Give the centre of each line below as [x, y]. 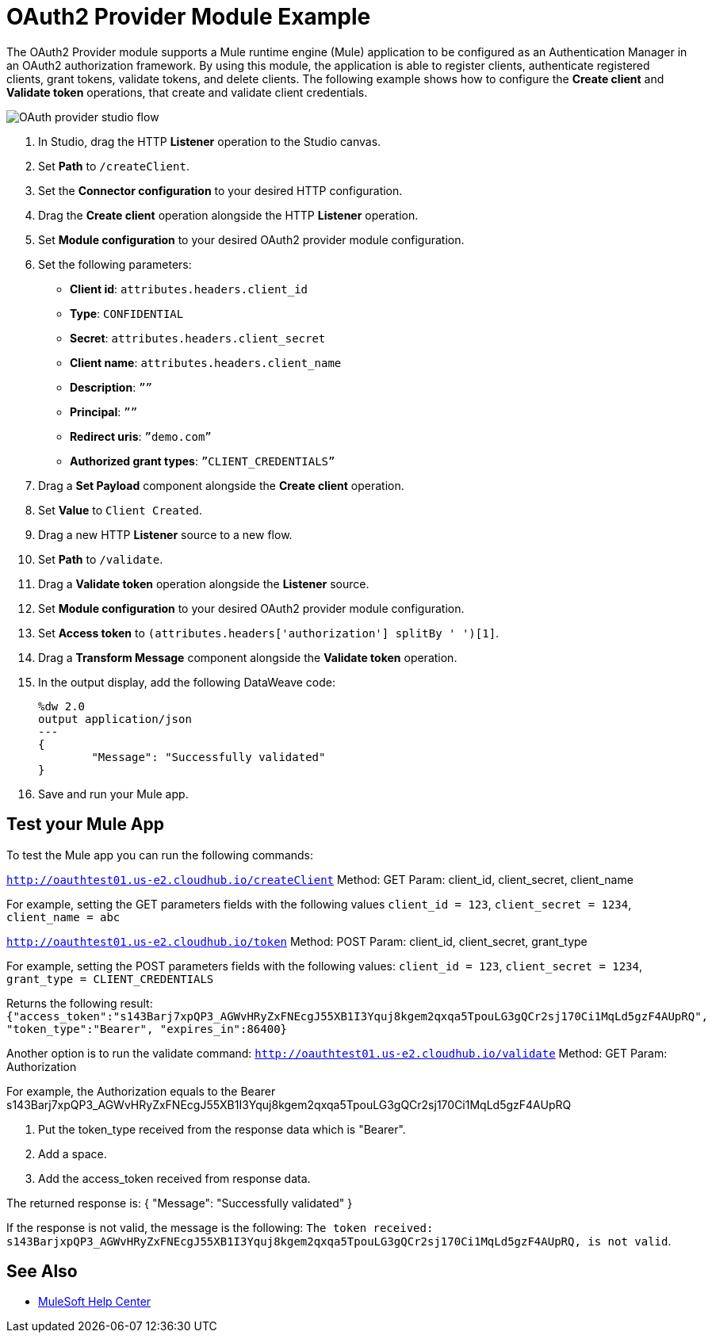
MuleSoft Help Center [95, 1302]
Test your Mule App [86, 824]
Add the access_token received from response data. [174, 1178]
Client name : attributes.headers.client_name [206, 362]
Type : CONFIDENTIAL [127, 313]
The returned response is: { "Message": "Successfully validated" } [180, 1203]
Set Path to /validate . [101, 559]
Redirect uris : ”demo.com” [141, 436]
